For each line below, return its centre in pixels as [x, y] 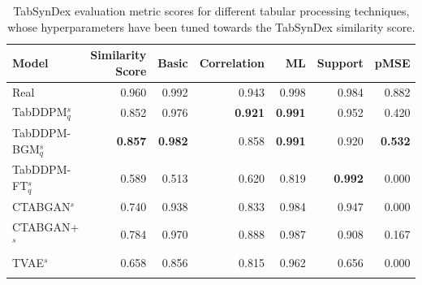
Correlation [232, 62]
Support [340, 62]
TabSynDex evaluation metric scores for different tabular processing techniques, [211, 11]
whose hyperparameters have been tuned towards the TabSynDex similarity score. [211, 26]
